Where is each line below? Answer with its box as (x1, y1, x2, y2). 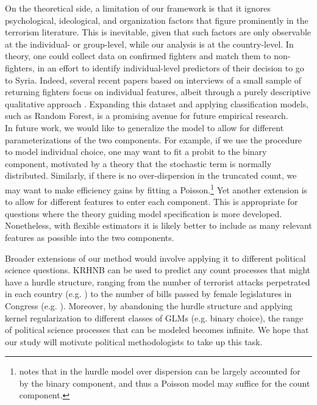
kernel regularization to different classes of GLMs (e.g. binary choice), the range (5, 311, 304, 324)
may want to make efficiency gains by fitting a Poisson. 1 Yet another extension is (5, 181, 308, 196)
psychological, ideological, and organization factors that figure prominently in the (5, 13, 308, 26)
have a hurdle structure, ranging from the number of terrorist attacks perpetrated (5, 275, 310, 288)
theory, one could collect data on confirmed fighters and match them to (5, 49, 271, 62)
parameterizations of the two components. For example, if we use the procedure (5, 133, 302, 146)
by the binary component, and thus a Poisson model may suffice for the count (19, 376, 310, 389)
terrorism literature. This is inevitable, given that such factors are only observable (5, 26, 312, 38)
